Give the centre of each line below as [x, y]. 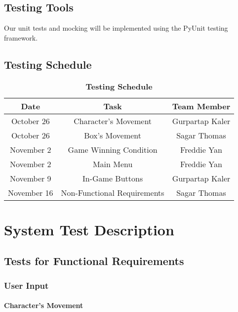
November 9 [31, 178]
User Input [26, 285]
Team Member [201, 106]
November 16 [31, 192]
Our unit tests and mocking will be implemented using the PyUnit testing [116, 28]
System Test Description [89, 229]
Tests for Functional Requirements [94, 261]
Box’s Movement [113, 135]
